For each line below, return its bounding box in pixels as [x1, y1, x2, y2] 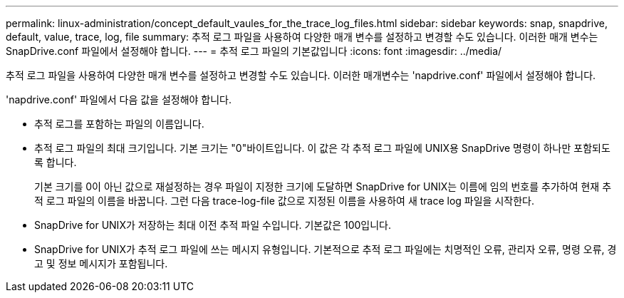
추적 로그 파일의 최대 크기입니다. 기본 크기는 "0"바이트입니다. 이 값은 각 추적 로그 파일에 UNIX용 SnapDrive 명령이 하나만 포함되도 [34, 142, 610, 154]
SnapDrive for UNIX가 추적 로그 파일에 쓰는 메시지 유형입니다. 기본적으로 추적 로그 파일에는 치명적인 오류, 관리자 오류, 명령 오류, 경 [34, 243, 617, 255]
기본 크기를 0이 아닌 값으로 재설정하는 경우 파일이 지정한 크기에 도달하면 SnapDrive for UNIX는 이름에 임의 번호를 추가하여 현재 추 [34, 180, 612, 192]
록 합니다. [34, 156, 77, 168]
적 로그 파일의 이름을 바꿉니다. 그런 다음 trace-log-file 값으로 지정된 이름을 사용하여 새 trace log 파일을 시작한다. [34, 195, 534, 207]
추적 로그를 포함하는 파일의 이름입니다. [34, 118, 204, 130]
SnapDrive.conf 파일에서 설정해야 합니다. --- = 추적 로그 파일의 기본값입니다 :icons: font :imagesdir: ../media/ [6, 45, 502, 57]
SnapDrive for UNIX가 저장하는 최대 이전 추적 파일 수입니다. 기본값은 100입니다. [34, 219, 391, 231]
